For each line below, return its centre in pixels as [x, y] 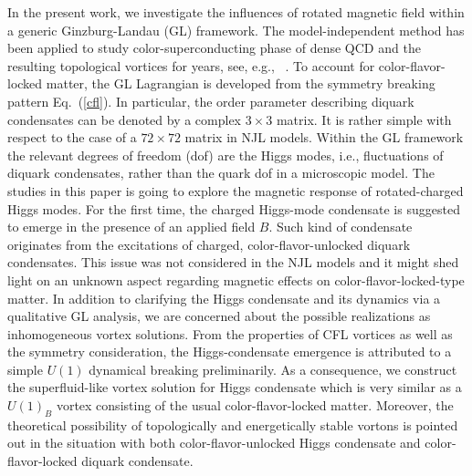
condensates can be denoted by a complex [125, 119]
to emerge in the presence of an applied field [131, 227]
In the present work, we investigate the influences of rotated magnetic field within [236, 12]
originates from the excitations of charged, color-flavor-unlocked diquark [209, 244]
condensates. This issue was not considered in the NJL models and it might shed [233, 262]
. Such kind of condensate [341, 227]
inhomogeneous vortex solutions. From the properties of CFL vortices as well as [230, 333]
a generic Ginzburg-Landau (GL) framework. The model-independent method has [236, 30]
